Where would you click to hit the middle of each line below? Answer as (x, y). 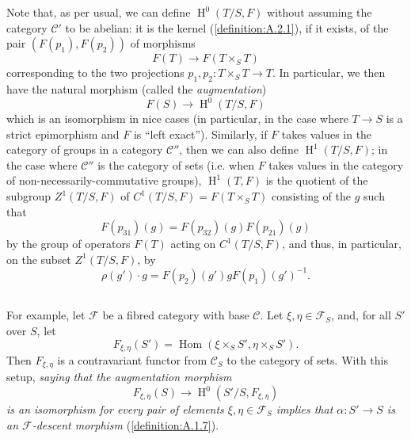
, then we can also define (239, 149)
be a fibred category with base (176, 315)
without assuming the (320, 12)
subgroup (29, 196)
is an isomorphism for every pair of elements (115, 409)
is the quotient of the (317, 180)
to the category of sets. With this (307, 359)
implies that (304, 409)
